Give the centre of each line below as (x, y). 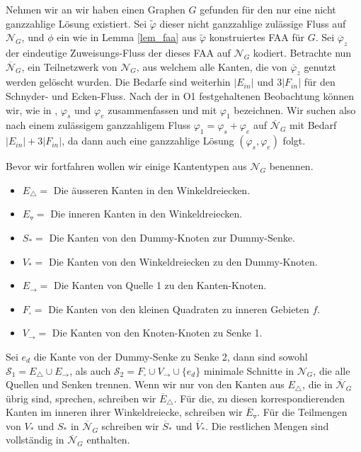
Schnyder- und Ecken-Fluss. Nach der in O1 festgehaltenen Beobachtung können (180, 95)
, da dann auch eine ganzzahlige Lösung (148, 141)
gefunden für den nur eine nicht (268, 9)
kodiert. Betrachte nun (302, 52)
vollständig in (35, 440)
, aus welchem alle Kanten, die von (212, 66)
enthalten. (108, 440)
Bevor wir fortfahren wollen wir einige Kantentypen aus (126, 166)
